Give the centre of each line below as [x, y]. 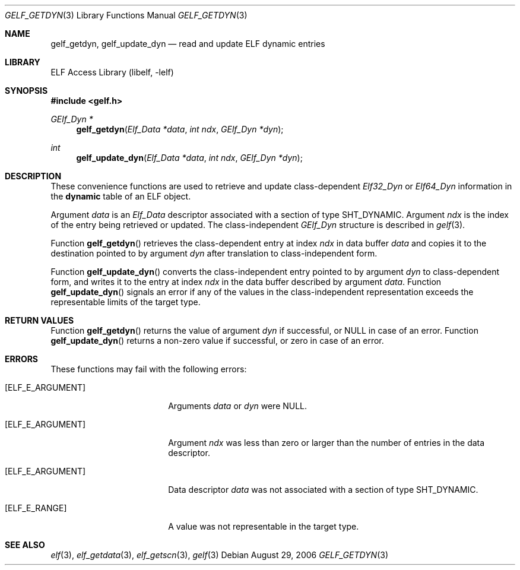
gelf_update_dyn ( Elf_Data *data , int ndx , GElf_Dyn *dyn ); [189, 158]
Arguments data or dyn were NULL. [238, 406]
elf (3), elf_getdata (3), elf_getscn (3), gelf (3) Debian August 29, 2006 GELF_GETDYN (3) [220, 555]
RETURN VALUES [39, 320]
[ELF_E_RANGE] [36, 508]
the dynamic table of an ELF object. [121, 196]
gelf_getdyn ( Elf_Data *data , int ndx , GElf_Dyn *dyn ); [180, 129]
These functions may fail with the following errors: [149, 369]
